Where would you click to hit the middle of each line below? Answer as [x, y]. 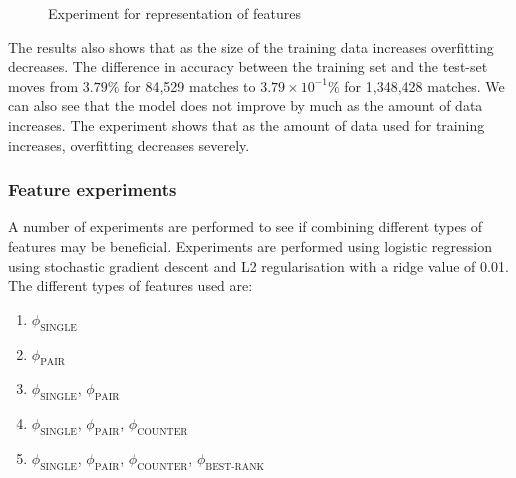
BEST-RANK [235, 466]
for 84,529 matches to [190, 85]
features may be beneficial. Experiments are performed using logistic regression [250, 245]
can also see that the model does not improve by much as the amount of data [245, 105]
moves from [43, 85]
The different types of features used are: [130, 285]
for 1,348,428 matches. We [424, 85]
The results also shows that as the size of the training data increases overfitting [251, 46]
